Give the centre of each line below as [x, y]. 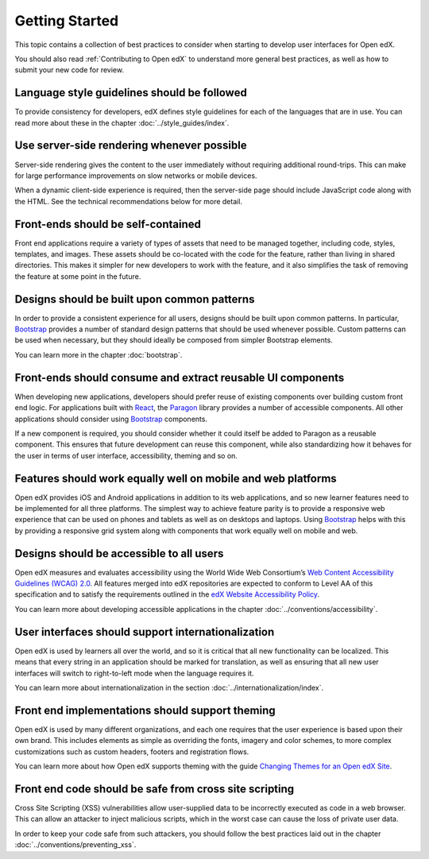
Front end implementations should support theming [145, 710]
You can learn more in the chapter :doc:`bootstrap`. [99, 354]
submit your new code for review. [70, 70]
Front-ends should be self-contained [108, 224]
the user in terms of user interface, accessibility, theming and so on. [126, 455]
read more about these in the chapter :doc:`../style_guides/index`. [122, 122]
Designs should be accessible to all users [119, 553]
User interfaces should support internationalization [145, 632]
